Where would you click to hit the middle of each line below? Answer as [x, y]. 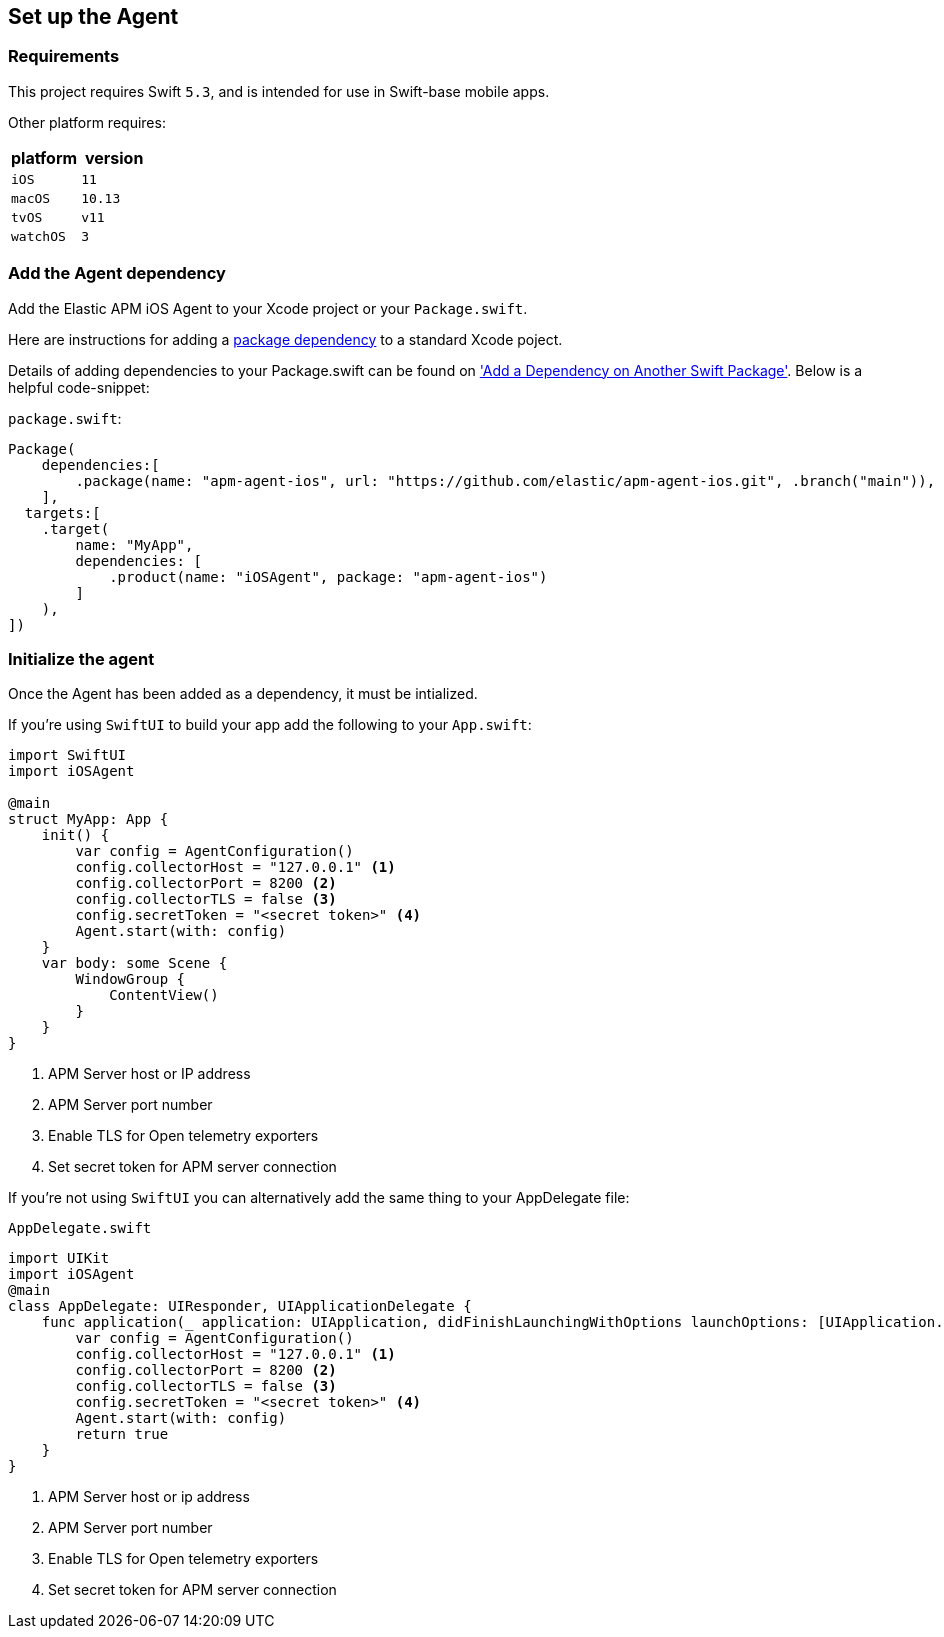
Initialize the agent [81, 658]
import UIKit [59, 1258]
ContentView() [164, 995]
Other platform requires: [87, 122]
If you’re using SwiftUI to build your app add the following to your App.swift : [270, 725]
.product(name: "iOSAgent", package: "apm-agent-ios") [328, 576]
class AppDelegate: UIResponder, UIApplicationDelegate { [240, 1306]
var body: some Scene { [134, 963]
